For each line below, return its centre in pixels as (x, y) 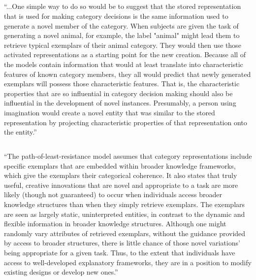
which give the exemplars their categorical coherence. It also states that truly (121, 175)
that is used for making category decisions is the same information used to (116, 16)
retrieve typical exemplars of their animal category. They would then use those (123, 45)
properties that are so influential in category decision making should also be (118, 93)
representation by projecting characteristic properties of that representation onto (126, 122)
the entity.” (20, 132)
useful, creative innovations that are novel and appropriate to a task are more (121, 185)
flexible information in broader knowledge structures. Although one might (115, 224)
